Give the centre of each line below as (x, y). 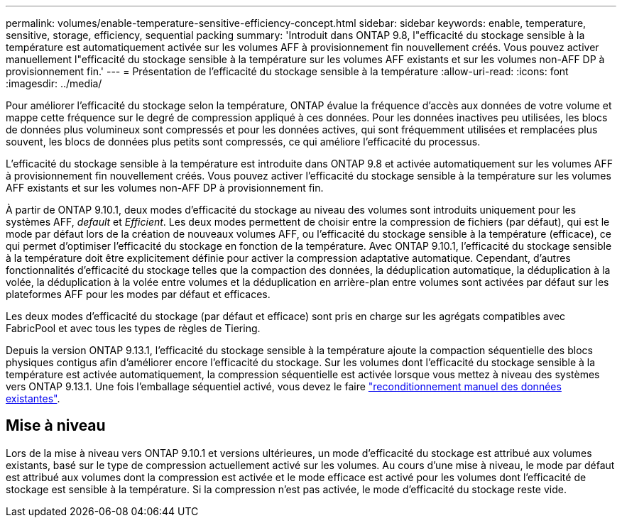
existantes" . (33, 398)
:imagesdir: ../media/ (54, 83)
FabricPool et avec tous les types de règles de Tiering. (133, 328)
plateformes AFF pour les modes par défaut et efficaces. (138, 294)
